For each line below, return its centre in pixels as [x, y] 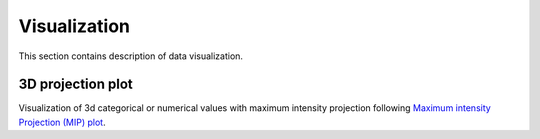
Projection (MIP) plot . [62, 122]
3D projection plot [76, 84]
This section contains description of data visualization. [131, 56]
